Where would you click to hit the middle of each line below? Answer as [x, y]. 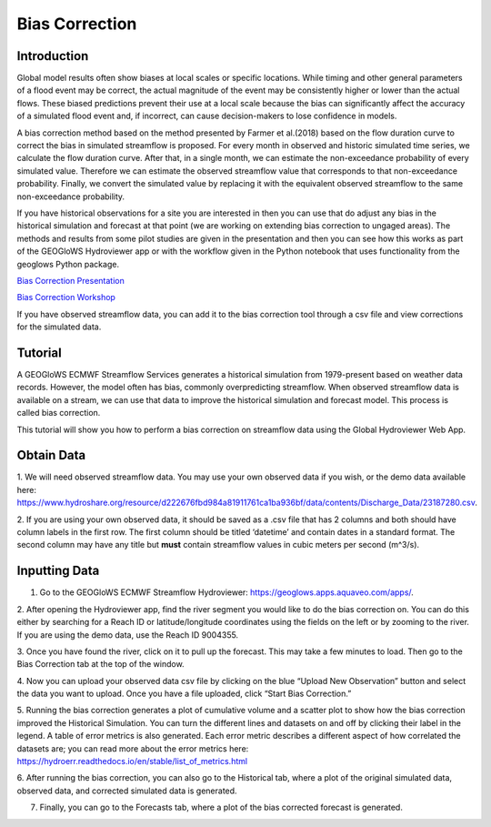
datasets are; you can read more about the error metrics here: [133, 748]
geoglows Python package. [68, 264]
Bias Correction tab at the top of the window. [101, 664]
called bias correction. [59, 413]
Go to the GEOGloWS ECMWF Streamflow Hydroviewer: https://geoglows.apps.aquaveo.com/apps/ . [226, 592]
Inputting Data [58, 571]
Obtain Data [51, 455]
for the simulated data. [59, 327]
